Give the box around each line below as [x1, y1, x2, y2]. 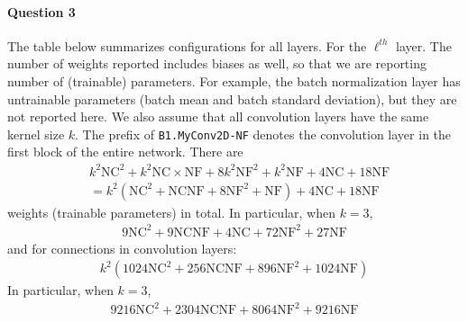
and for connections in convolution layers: [7, 238, 237, 257]
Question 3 [7, 2, 76, 21]
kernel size [7, 124, 65, 143]
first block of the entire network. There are [7, 142, 243, 161]
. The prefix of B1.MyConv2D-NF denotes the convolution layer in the [75, 124, 452, 143]
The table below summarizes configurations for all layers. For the [7, 36, 367, 55]
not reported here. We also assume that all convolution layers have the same [7, 107, 429, 126]
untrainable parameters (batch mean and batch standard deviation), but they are [7, 89, 457, 108]
